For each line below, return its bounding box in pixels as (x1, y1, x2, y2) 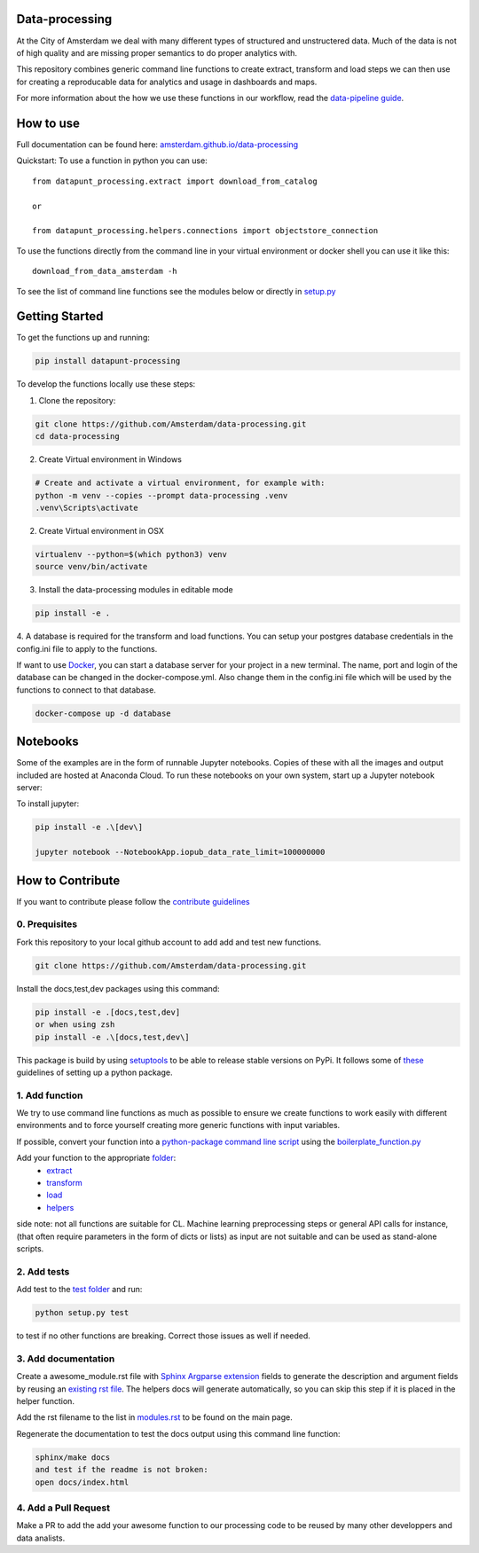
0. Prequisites (16, 918, 78, 930)
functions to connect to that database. (16, 684, 157, 695)
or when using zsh (35, 1020, 115, 1030)
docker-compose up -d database (35, 708, 172, 718)
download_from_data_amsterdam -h (32, 266, 177, 277)
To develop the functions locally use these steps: (16, 379, 196, 389)
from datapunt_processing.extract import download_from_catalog (32, 176, 318, 186)
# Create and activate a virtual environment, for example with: (35, 478, 326, 488)
